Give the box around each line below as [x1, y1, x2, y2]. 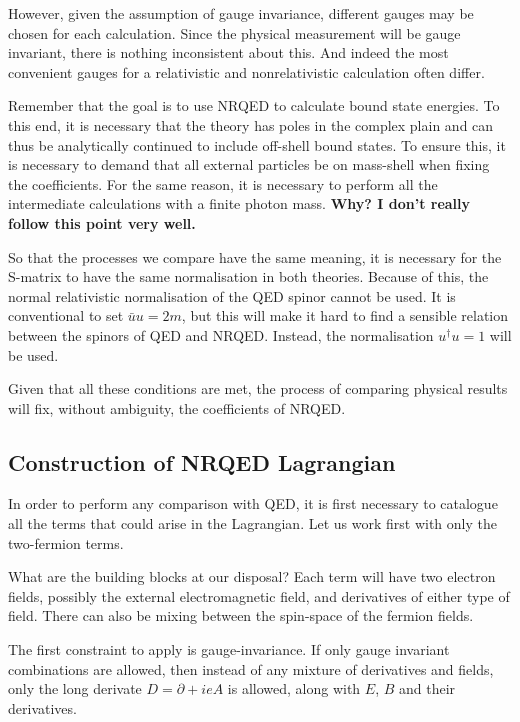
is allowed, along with [227, 678, 361, 699]
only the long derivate [8, 678, 142, 699]
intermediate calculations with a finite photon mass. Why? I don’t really [8, 193, 471, 214]
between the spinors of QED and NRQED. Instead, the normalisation [8, 324, 434, 345]
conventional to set [8, 305, 124, 326]
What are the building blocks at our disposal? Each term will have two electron [8, 566, 496, 587]
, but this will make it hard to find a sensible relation [181, 305, 509, 326]
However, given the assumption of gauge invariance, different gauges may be [8, 3, 474, 23]
